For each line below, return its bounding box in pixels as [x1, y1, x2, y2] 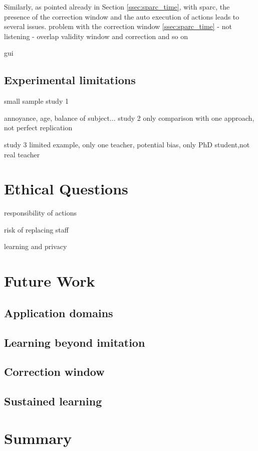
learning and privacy [4, 241, 67, 252]
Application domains [4, 305, 113, 320]
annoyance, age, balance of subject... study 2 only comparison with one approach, [4, 112, 254, 123]
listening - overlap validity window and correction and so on [4, 31, 188, 41]
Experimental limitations [4, 72, 136, 88]
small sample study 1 [4, 96, 69, 106]
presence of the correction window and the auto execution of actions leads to [4, 11, 239, 22]
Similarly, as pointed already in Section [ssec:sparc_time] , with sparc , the [4, 2, 230, 12]
